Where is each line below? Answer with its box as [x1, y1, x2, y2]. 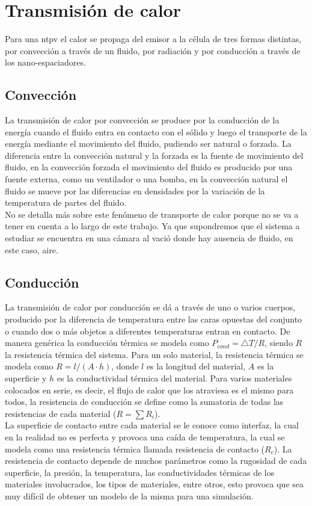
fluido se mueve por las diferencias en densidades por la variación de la [5, 184, 265, 197]
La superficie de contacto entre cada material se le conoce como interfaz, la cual [5, 419, 299, 431]
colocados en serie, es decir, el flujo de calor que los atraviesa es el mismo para [5, 383, 294, 396]
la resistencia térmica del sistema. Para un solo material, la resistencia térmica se [5, 348, 304, 360]
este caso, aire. [5, 243, 58, 256]
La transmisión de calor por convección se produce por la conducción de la [5, 114, 280, 126]
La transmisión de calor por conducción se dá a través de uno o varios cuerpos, [5, 301, 296, 313]
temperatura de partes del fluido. [5, 196, 127, 209]
